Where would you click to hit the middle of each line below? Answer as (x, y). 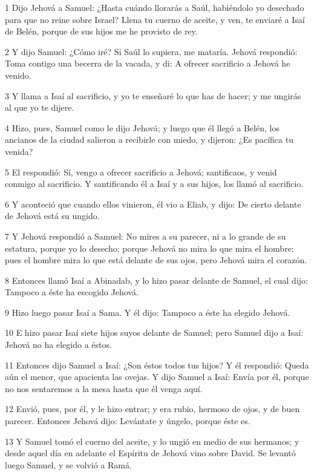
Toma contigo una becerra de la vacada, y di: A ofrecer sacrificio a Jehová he (148, 63)
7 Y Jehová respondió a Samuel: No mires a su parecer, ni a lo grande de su (146, 236)
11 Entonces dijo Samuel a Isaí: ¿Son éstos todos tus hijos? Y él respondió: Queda (157, 365)
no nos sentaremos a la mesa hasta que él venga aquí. (104, 388)
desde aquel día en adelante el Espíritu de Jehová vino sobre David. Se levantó (150, 453)
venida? (19, 151)
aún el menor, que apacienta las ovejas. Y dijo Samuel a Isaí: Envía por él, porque (157, 377)
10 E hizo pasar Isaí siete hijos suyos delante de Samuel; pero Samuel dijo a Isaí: (154, 332)
